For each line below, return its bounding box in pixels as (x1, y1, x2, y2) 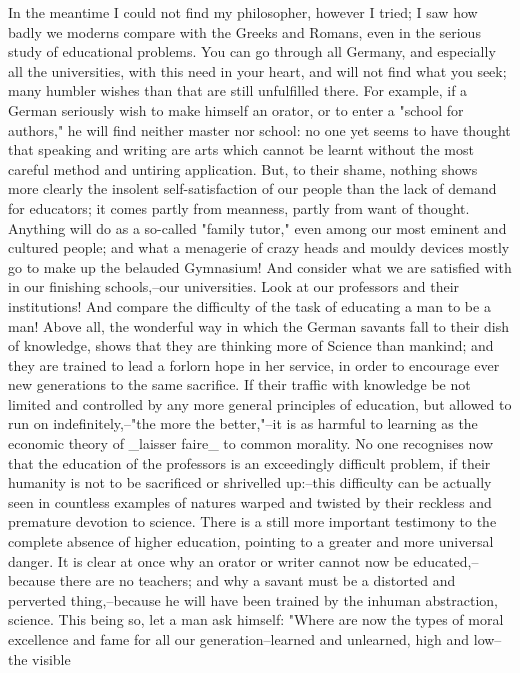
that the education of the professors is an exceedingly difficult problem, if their (8, 452, 491, 473)
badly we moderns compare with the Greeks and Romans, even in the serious (8, 21, 481, 42)
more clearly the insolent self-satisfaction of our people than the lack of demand (8, 178, 497, 199)
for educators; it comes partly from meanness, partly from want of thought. (8, 197, 470, 218)
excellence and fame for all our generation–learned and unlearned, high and (8, 629, 470, 649)
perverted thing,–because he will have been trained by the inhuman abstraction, (8, 589, 498, 610)
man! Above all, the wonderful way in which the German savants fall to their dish (8, 315, 509, 336)
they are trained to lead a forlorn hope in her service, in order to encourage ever (8, 354, 500, 375)
